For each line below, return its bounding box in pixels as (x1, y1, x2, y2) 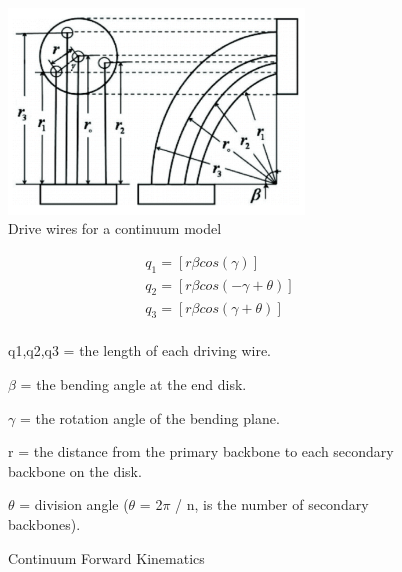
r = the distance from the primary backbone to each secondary (8, 441, 394, 462)
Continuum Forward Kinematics (8, 547, 205, 568)
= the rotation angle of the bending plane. (19, 407, 280, 428)
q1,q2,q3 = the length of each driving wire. (8, 340, 271, 361)
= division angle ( (19, 494, 129, 515)
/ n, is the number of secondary (175, 494, 369, 515)
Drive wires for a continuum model (8, 218, 222, 239)
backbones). (8, 513, 81, 534)
